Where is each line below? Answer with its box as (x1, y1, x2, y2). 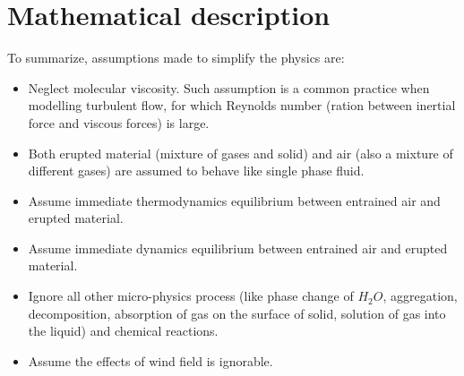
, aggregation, (382, 286, 458, 305)
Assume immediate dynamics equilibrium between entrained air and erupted (28, 238, 448, 257)
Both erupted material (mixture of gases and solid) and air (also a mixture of (28, 143, 453, 162)
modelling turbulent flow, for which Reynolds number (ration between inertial (28, 96, 456, 115)
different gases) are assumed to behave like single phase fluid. (28, 161, 365, 180)
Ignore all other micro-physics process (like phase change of (28, 286, 354, 305)
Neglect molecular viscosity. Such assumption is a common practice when (28, 78, 430, 97)
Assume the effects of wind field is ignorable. (28, 351, 273, 370)
